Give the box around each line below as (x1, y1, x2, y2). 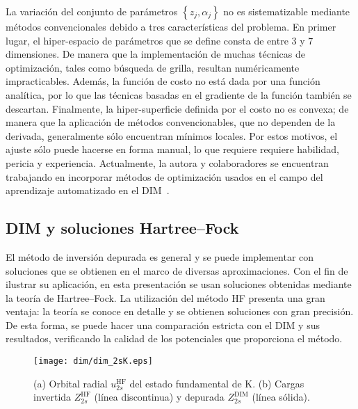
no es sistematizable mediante (223, 4, 350, 18)
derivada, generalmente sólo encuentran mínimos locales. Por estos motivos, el (6, 128, 338, 143)
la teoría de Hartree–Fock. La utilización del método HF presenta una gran (6, 290, 325, 305)
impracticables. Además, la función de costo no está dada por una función (6, 74, 320, 88)
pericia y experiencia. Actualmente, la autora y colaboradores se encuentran (6, 155, 329, 170)
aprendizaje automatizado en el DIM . (6, 183, 170, 198)
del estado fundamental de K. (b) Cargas (129, 376, 304, 390)
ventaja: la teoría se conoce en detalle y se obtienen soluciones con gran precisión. (6, 304, 354, 319)
